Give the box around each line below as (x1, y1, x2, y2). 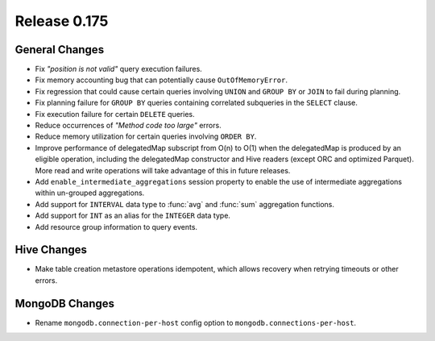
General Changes (14, 43, 105, 56)
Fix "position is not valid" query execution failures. (35, 64, 203, 74)
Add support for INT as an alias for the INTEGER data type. (35, 210, 231, 221)
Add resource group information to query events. (35, 222, 197, 231)
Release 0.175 (14, 12, 109, 30)
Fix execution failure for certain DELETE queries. (35, 109, 195, 119)
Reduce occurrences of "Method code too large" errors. (35, 121, 222, 131)
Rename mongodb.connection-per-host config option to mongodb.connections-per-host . (35, 318, 357, 327)
